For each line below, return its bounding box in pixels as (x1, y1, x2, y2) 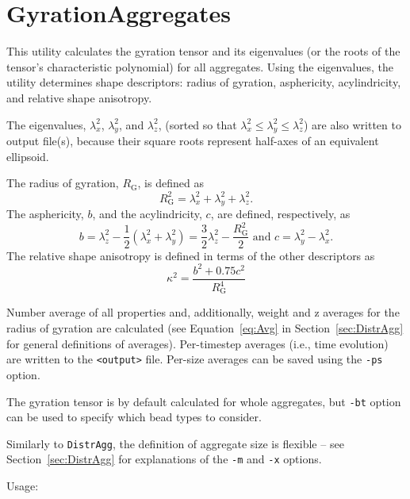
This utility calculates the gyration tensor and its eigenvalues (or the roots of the (6, 43, 400, 59)
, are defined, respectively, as (210, 205, 351, 222)
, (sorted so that (158, 116, 237, 132)
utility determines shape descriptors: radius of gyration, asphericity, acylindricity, (6, 74, 401, 90)
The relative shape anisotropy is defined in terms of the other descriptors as (6, 247, 375, 263)
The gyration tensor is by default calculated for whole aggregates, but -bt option (6, 393, 401, 409)
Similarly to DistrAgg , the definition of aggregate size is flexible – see (6, 435, 344, 451)
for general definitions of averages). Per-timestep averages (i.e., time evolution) (6, 335, 389, 351)
